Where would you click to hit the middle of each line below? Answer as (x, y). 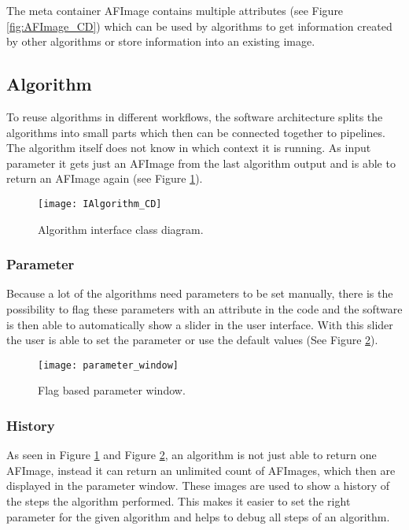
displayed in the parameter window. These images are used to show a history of (198, 486)
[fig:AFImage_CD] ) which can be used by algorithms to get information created (199, 26)
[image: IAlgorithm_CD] (100, 204)
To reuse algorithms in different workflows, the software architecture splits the (195, 116)
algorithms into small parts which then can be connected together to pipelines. (196, 132)
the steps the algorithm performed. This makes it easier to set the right (179, 501)
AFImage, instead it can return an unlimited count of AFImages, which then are (201, 470)
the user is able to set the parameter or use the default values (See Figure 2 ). (192, 340)
